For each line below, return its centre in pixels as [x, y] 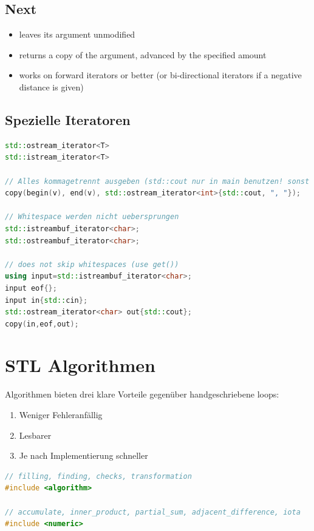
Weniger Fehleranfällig [61, 414]
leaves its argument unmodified [77, 34]
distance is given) [51, 86]
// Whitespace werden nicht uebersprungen [92, 217]
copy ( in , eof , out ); [42, 324]
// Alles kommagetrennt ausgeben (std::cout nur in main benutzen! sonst [157, 181]
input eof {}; [31, 288]
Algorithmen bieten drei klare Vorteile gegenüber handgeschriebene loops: [142, 394]
